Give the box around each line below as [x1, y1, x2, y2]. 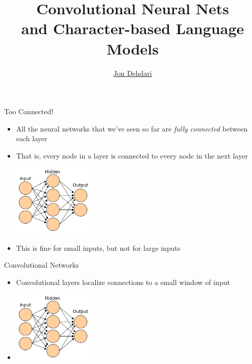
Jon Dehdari [113, 67, 152, 78]
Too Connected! [4, 106, 54, 117]
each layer [16, 133, 47, 144]
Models [107, 38, 159, 59]
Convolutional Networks [4, 259, 79, 270]
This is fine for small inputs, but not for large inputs [16, 242, 181, 253]
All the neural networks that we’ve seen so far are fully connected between [16, 123, 248, 134]
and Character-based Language [21, 18, 244, 39]
